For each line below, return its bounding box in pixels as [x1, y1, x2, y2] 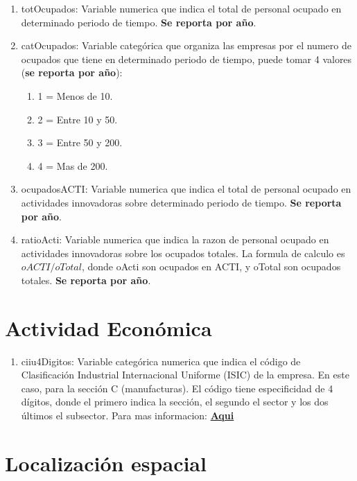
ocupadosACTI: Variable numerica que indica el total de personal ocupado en [21, 182, 351, 196]
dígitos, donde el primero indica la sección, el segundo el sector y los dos [21, 394, 329, 409]
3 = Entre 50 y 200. [37, 135, 123, 150]
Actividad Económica [5, 313, 212, 342]
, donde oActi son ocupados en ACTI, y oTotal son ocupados [81, 259, 341, 274]
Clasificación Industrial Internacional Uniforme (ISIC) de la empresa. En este [21, 367, 349, 382]
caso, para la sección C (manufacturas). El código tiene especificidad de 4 [21, 381, 333, 395]
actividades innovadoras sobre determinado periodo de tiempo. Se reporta [21, 195, 342, 209]
